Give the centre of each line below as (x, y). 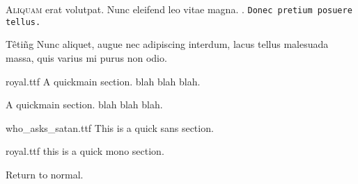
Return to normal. (45, 174)
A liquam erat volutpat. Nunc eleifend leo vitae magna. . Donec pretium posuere (179, 9)
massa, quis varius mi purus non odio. (86, 57)
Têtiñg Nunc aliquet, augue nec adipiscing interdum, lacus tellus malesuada (167, 44)
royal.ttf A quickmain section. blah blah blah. (103, 81)
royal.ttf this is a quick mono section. (85, 151)
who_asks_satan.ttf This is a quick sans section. (110, 127)
